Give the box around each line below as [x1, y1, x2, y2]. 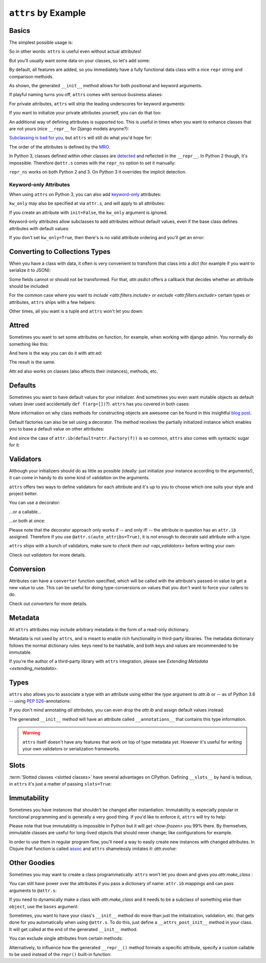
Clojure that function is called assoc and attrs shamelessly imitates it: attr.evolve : [9, 846, 177, 852]
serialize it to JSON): [9, 267, 51, 273]
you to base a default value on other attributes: [9, 426, 104, 432]
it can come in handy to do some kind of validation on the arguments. [9, 475, 150, 481]
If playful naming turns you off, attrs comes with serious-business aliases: [9, 92, 163, 98]
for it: [9, 442, 20, 448]
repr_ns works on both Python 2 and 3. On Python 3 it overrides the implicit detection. [9, 169, 187, 175]
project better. [9, 491, 38, 497]
